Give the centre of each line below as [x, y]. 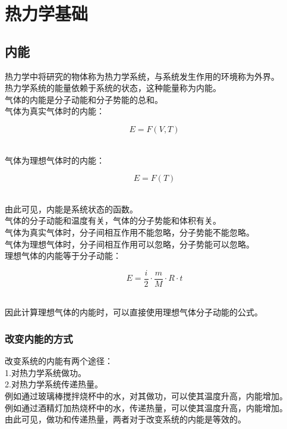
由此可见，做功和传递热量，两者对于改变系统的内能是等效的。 [125, 419]
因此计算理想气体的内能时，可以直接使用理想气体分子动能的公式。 [134, 312]
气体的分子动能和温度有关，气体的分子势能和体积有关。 [113, 220]
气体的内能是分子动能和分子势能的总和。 [84, 99]
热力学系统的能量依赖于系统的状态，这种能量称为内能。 [113, 88]
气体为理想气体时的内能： [55, 160]
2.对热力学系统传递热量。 [54, 384]
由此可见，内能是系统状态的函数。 [71, 209]
